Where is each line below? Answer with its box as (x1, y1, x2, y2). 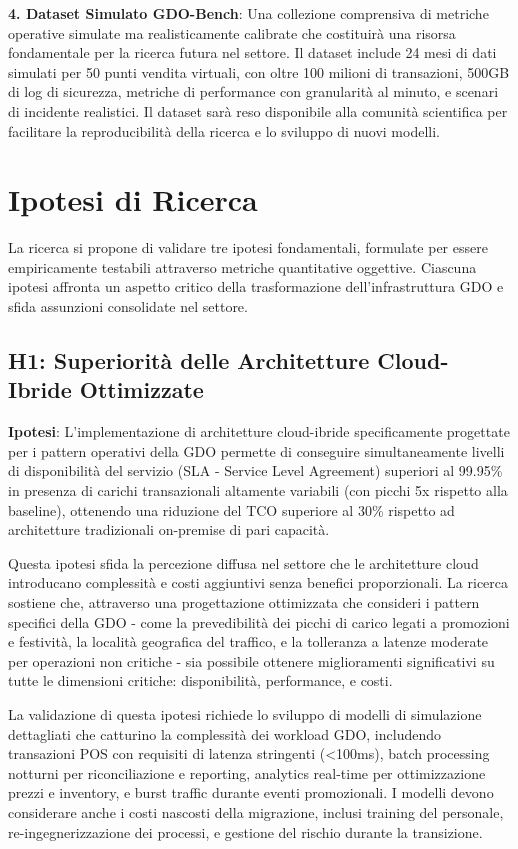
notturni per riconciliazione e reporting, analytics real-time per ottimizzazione (8, 762, 486, 783)
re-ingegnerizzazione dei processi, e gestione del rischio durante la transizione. (8, 821, 483, 842)
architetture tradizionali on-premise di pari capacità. (8, 519, 330, 540)
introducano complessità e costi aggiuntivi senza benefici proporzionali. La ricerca (8, 572, 509, 593)
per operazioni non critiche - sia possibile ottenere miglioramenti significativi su (8, 650, 495, 671)
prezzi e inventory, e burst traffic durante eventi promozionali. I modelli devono (8, 782, 494, 803)
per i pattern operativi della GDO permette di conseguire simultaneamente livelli (8, 440, 505, 461)
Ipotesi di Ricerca (8, 179, 258, 220)
